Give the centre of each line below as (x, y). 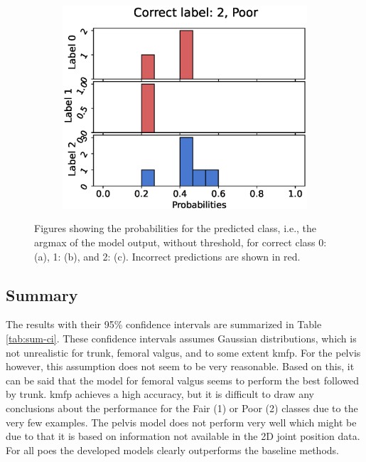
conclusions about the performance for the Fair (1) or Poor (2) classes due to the (182, 408)
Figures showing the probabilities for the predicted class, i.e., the (176, 228)
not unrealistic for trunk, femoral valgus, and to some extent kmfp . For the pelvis (183, 352)
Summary (42, 294)
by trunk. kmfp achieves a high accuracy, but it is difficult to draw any (160, 394)
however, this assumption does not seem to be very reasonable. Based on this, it (180, 366)
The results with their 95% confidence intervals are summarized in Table (164, 324)
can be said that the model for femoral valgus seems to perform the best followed (183, 380)
